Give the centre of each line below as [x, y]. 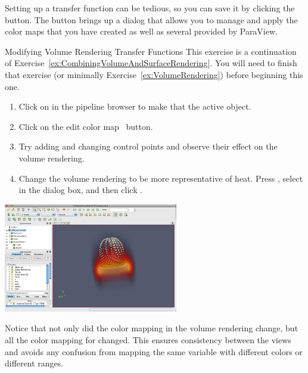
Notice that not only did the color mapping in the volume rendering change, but [152, 328]
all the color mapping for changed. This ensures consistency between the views [148, 339]
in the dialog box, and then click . [81, 190]
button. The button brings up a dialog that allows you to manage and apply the [151, 19]
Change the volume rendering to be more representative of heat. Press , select [161, 178]
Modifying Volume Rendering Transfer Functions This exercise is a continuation [151, 51]
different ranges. [34, 363]
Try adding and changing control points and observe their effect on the [148, 146]
